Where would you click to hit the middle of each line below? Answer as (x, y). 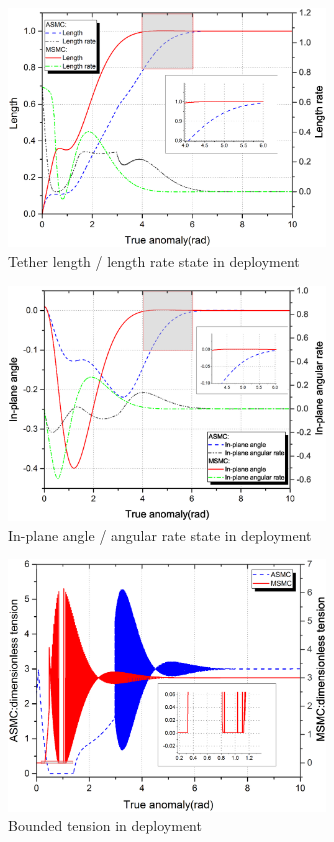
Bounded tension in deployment (105, 825)
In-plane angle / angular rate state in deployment (160, 534)
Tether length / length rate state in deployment (154, 261)
